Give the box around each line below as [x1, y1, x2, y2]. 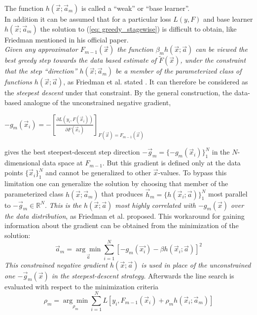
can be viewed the [195, 44, 248, 54]
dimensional [4, 157, 40, 168]
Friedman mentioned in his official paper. [4, 34, 129, 44]
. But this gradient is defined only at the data [102, 157, 241, 168]
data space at [42, 157, 83, 168]
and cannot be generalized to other [45, 167, 151, 178]
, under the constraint [180, 55, 246, 65]
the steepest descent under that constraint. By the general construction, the [4, 87, 232, 98]
